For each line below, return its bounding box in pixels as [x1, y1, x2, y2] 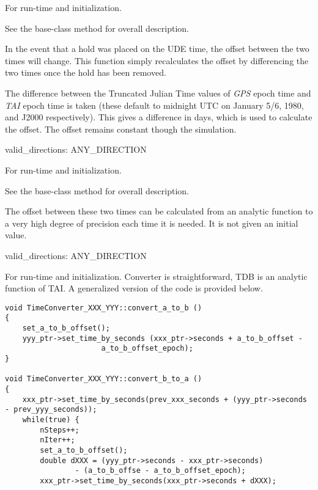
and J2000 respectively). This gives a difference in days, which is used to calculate [5, 111, 312, 123]
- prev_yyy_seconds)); [5, 405, 97, 414]
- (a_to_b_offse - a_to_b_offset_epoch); [75, 466, 246, 475]
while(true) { [22, 415, 79, 424]
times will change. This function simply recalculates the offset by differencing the [5, 54, 309, 67]
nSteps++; [40, 425, 79, 434]
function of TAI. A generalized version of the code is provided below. [5, 282, 263, 294]
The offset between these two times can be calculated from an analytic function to [5, 205, 313, 218]
